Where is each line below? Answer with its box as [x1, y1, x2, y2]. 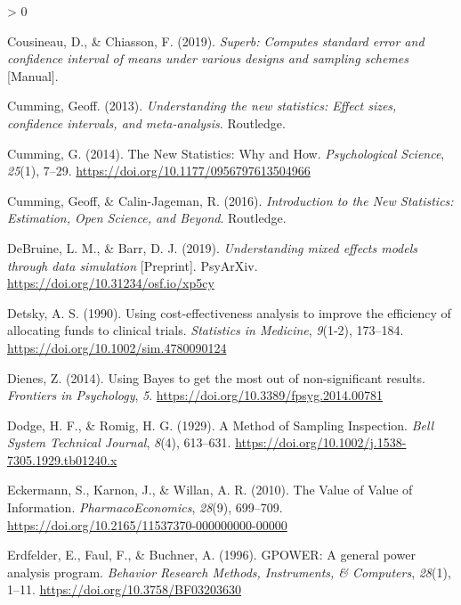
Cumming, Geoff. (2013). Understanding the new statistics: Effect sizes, [7, 96, 397, 115]
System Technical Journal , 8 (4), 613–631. [7, 433, 231, 452]
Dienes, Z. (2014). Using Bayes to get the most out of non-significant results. [7, 368, 425, 387]
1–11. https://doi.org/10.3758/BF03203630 [7, 580, 242, 599]
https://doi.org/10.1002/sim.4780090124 [7, 338, 227, 356]
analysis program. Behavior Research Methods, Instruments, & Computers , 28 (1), [7, 562, 451, 581]
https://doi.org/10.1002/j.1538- [235, 433, 407, 452]
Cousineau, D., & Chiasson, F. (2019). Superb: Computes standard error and [7, 31, 425, 50]
